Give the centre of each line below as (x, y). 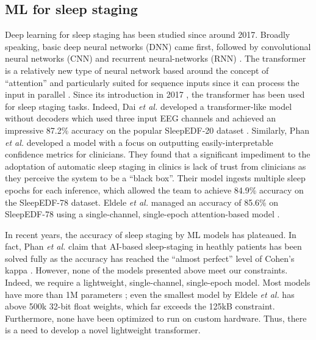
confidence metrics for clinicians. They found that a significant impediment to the (158, 154)
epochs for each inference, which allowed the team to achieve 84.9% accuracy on (154, 190)
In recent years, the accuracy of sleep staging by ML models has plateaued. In (151, 234)
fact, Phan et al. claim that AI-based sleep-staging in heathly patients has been (153, 246)
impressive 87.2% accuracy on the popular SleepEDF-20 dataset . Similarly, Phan (157, 130)
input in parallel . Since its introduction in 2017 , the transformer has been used (155, 94)
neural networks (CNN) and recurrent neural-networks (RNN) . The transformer (156, 58)
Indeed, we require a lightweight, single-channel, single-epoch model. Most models (158, 282)
